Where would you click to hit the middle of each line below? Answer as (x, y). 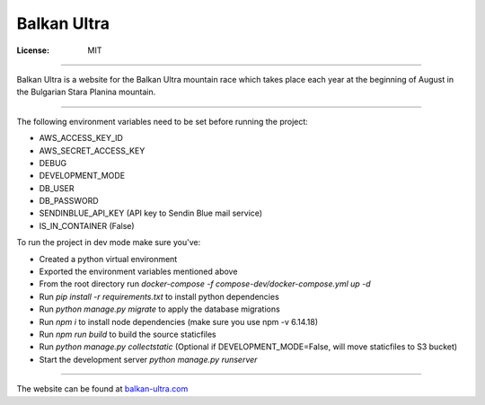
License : (33, 50)
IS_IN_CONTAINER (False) (87, 225)
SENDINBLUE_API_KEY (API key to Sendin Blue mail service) (151, 213)
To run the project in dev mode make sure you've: (109, 242)
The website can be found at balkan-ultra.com (102, 389)
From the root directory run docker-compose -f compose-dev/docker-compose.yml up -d (205, 284)
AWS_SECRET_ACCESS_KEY (92, 150)
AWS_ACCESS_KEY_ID (81, 138)
